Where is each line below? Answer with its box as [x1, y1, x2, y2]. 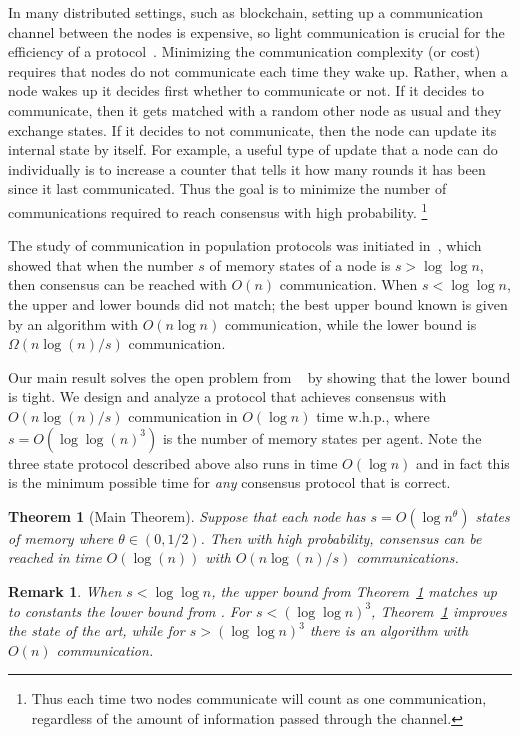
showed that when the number [8, 254, 194, 275]
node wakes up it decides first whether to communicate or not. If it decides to [8, 80, 484, 101]
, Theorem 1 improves [371, 600, 507, 621]
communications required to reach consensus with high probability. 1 [8, 198, 428, 222]
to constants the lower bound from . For [8, 600, 251, 621]
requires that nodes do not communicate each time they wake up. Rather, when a [8, 60, 508, 81]
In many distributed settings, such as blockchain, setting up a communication [8, 2, 483, 22]
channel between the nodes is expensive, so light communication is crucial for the [8, 21, 505, 42]
